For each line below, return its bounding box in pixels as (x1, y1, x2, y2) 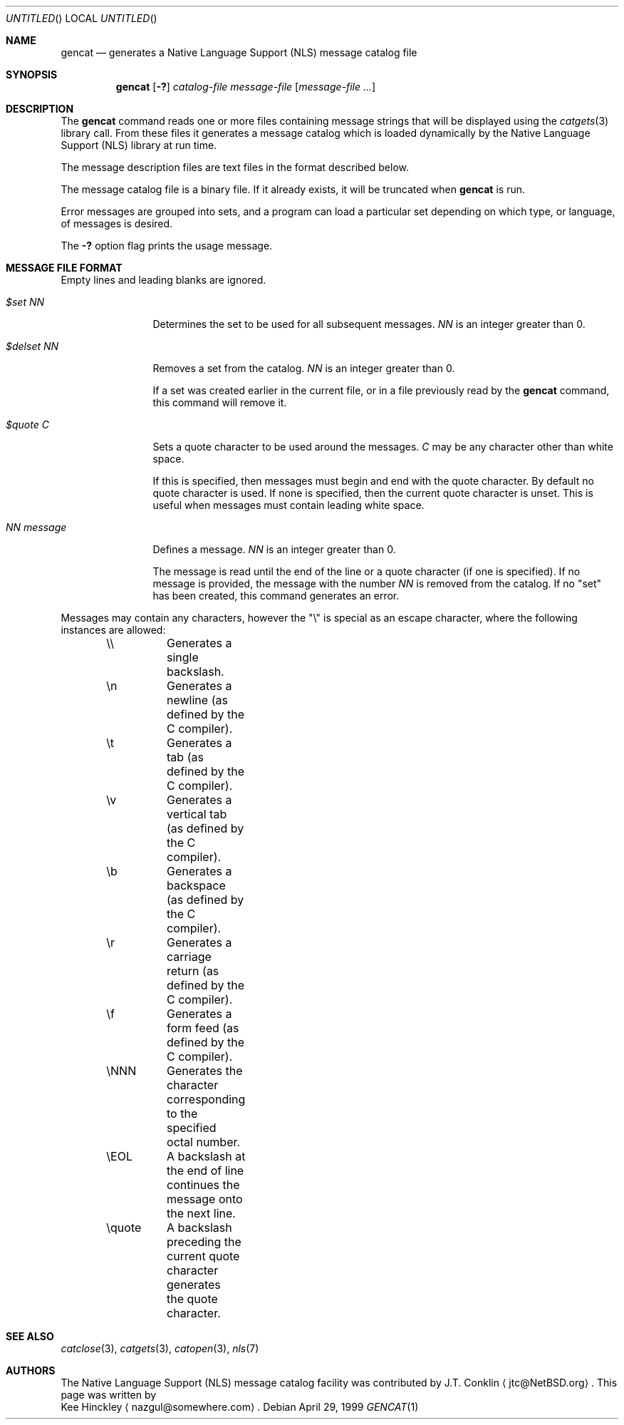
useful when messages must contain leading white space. (152, 499, 425, 511)
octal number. (167, 1135, 241, 1149)
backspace (167, 878, 226, 892)
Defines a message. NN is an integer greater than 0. (152, 543, 396, 555)
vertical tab (167, 807, 227, 821)
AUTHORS (6, 1364, 56, 1377)
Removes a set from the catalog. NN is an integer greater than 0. (152, 362, 455, 374)
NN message (6, 521, 67, 533)
